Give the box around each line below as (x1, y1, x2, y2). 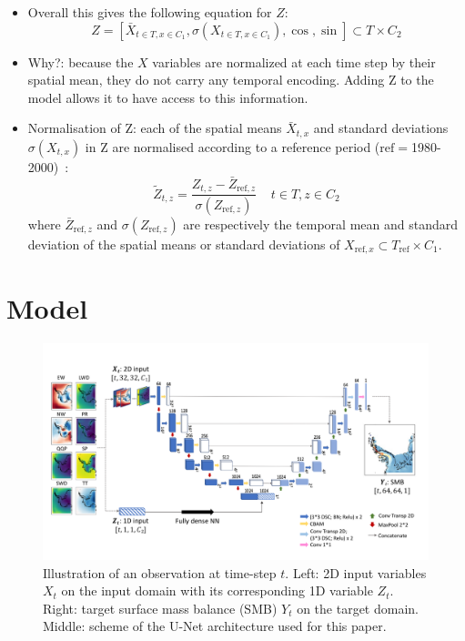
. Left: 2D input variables (285, 563, 427, 582)
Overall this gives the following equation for (27, 3, 272, 21)
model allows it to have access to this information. (27, 87, 308, 107)
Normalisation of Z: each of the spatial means (27, 118, 282, 137)
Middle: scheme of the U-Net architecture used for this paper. (43, 616, 387, 636)
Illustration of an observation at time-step (43, 563, 277, 582)
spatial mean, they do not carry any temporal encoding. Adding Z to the (27, 70, 434, 89)
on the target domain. (297, 598, 419, 617)
